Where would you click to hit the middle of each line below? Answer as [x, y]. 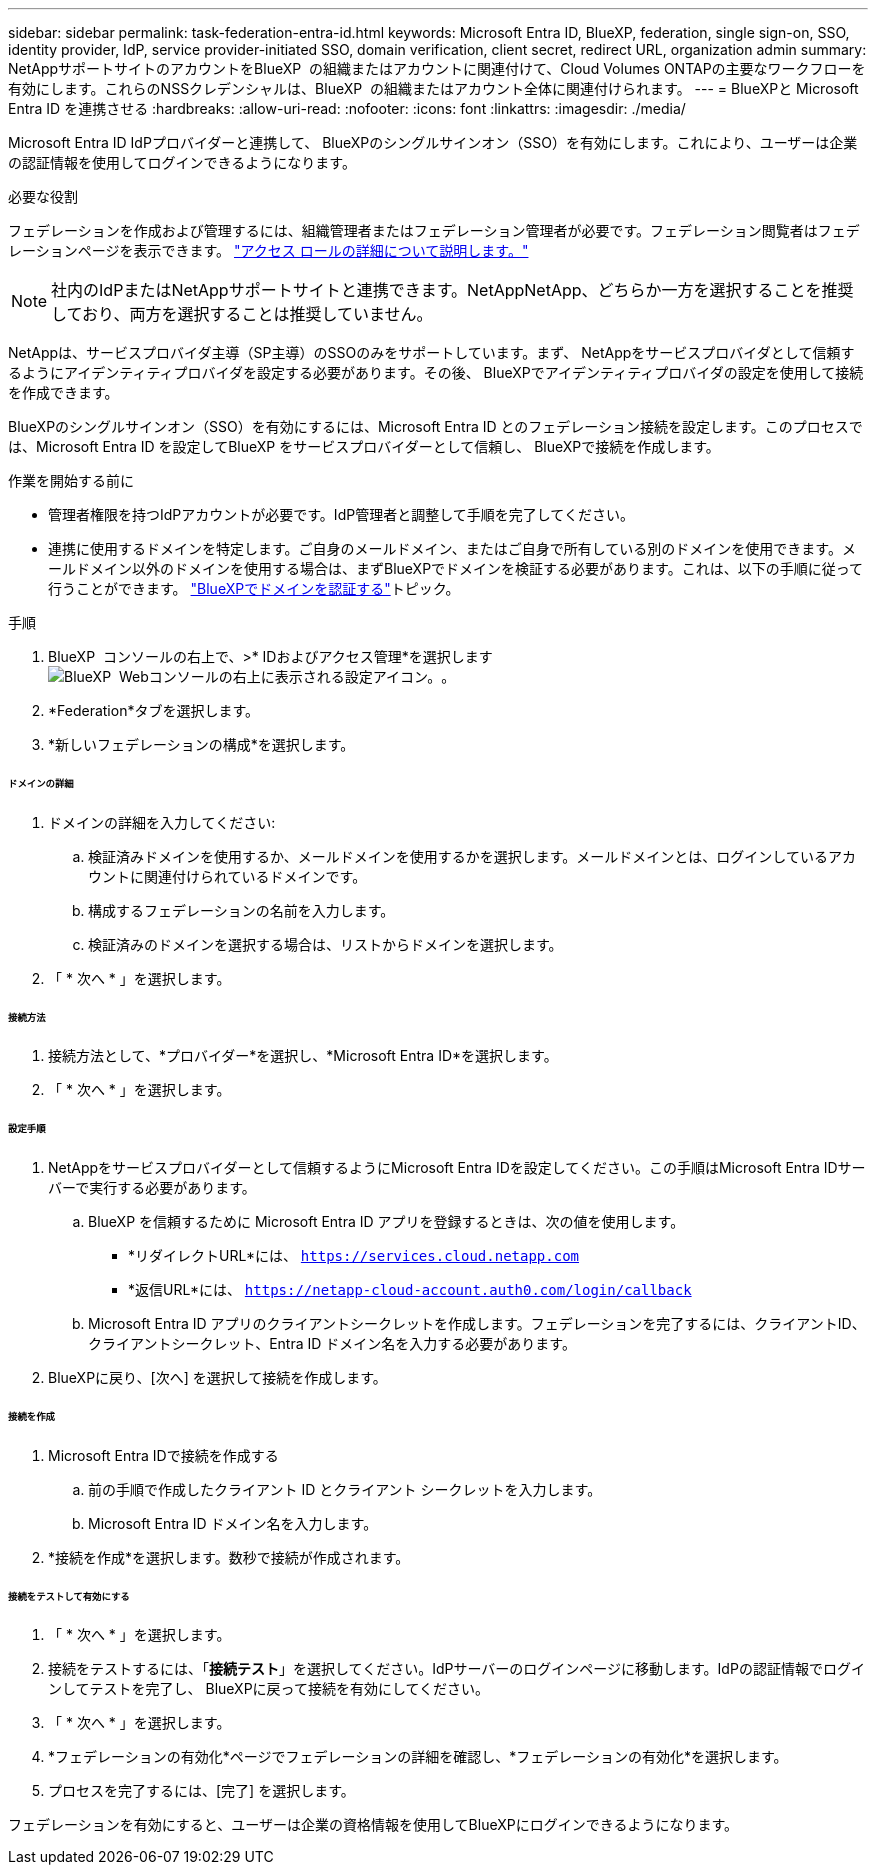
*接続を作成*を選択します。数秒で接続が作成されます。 [229, 1557]
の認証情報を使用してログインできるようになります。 [182, 162]
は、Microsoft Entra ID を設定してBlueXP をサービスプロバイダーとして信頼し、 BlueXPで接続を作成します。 [364, 446]
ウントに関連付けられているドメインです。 [227, 876]
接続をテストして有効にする [69, 1596]
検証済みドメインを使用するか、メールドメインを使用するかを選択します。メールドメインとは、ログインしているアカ [472, 856]
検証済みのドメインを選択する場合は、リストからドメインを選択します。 [325, 944]
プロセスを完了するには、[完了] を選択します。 [201, 1791]
